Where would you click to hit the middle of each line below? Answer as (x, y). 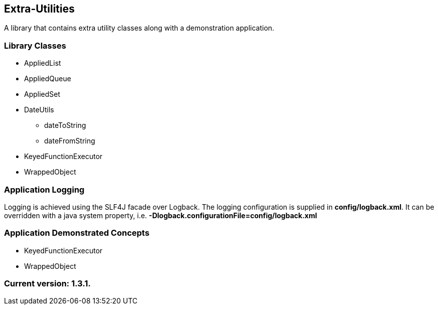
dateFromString (70, 141)
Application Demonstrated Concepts (77, 233)
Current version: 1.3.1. (48, 284)
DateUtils (39, 110)
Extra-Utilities (39, 9)
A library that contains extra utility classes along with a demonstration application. (139, 28)
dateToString (65, 125)
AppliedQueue (48, 79)
